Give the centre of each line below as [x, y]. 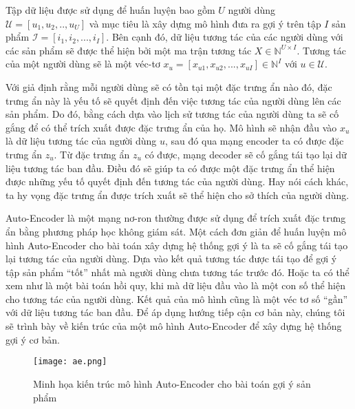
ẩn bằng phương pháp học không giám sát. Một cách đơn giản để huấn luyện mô [176, 231]
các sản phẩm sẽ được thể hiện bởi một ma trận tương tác [129, 50]
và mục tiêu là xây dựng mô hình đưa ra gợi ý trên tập [205, 23]
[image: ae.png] [70, 362]
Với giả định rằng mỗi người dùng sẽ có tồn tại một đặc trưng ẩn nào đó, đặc [169, 86]
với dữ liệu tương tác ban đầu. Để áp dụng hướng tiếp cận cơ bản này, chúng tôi [175, 312]
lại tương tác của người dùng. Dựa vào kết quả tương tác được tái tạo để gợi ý [171, 259]
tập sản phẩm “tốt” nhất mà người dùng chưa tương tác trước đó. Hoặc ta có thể [177, 272]
